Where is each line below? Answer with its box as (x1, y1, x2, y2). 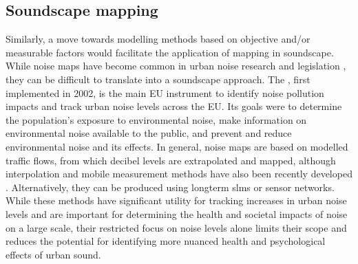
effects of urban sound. (6, 247, 101, 261)
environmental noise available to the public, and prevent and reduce (6, 126, 292, 140)
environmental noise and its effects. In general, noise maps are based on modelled (6, 139, 348, 153)
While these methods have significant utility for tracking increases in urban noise (6, 193, 347, 208)
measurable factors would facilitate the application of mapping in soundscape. (6, 45, 334, 59)
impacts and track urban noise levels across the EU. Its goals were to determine (6, 99, 342, 113)
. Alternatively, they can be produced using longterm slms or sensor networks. (6, 179, 335, 194)
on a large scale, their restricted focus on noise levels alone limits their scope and (6, 220, 347, 234)
